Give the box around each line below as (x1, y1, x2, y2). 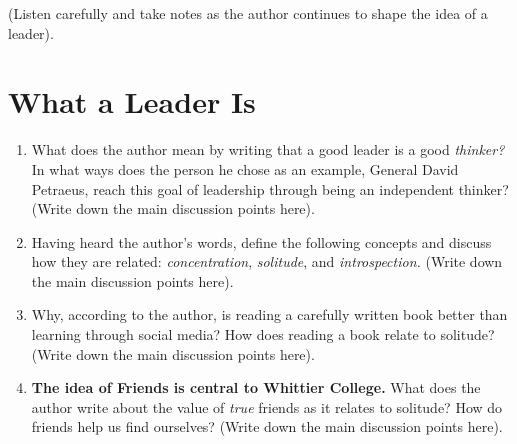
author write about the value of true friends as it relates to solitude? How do (31, 396, 503, 417)
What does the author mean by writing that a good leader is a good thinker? (31, 139, 505, 160)
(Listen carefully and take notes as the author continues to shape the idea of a (8, 3, 488, 23)
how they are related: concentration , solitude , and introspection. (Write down (31, 251, 503, 272)
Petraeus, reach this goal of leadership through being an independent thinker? (31, 178, 509, 199)
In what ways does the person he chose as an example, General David (31, 158, 459, 179)
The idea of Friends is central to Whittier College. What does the (31, 377, 481, 398)
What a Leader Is (8, 81, 256, 122)
